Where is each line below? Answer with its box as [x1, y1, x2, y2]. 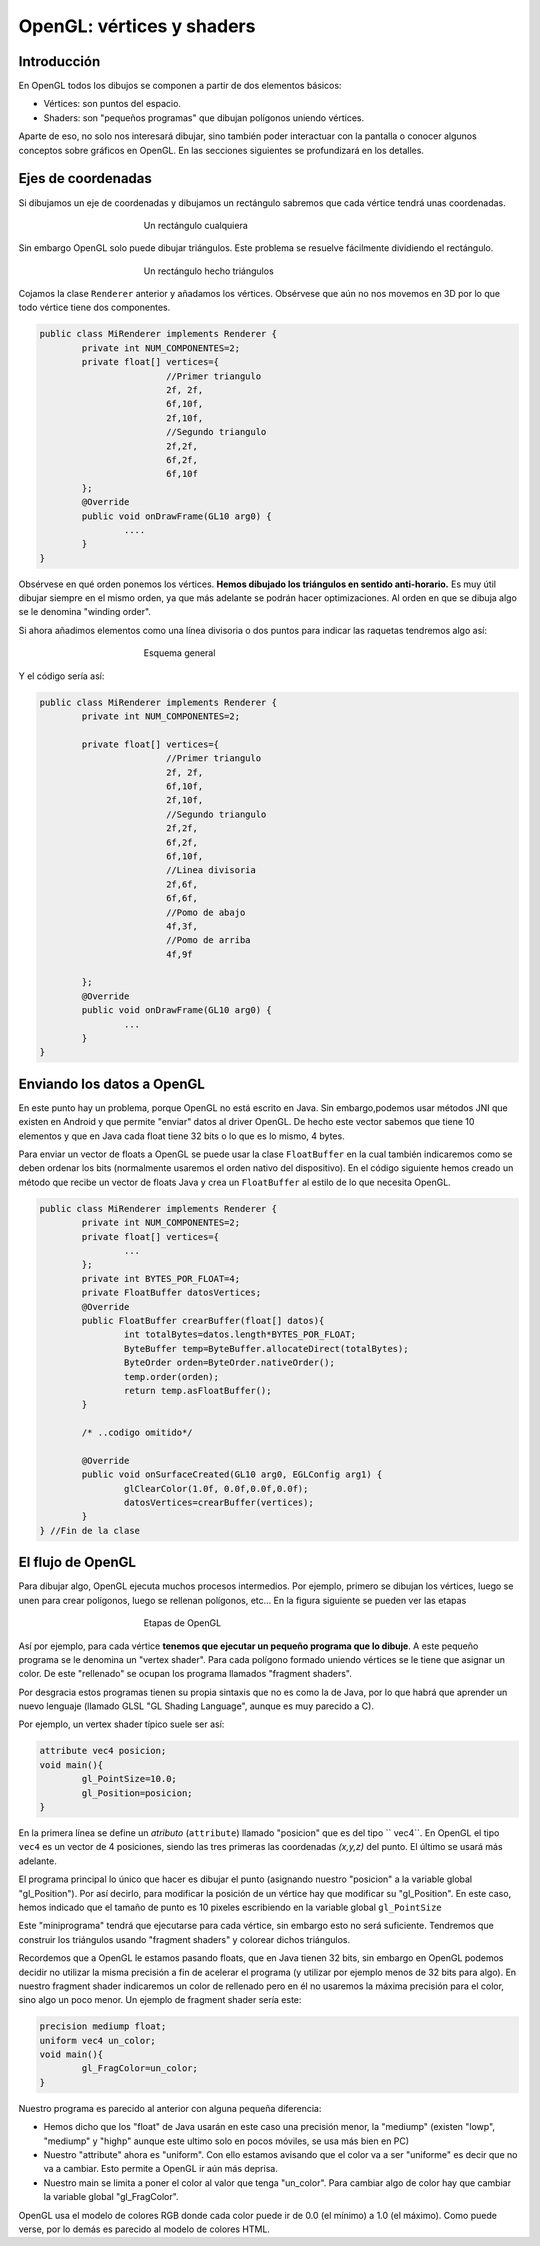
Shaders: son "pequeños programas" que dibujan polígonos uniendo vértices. [43, 111, 365, 124]
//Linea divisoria [165, 865, 257, 876]
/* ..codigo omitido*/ [81, 1427, 194, 1439]
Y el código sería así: [18, 670, 105, 682]
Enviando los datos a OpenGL [18, 1075, 205, 1092]
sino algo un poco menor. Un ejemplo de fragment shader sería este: [18, 1994, 302, 2006]
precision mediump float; [39, 2021, 167, 2032]
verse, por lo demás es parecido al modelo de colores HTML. [18, 2223, 270, 2235]
